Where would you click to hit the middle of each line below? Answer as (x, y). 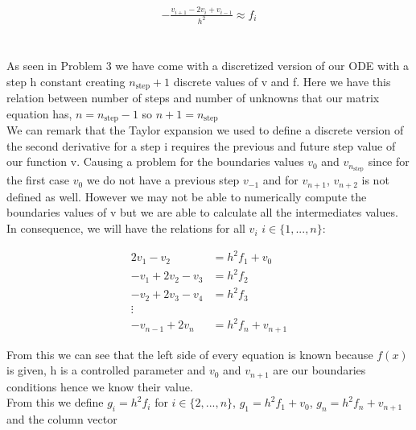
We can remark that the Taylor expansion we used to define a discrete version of (205, 130)
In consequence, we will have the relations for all (126, 228)
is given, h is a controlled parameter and (106, 370)
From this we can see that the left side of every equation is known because (190, 354)
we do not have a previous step (163, 180)
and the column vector (62, 419)
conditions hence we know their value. (100, 386)
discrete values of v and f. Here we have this (282, 81)
